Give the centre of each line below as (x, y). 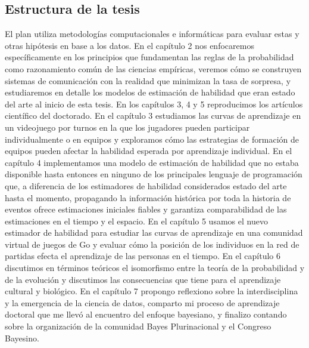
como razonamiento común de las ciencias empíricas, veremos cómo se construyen (153, 68)
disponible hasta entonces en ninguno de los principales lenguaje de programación (154, 174)
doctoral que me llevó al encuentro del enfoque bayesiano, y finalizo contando (146, 314)
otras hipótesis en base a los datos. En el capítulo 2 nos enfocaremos (129, 45)
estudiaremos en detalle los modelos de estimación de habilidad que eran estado (150, 92)
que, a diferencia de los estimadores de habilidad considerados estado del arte (146, 185)
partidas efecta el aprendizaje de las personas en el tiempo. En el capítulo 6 (143, 256)
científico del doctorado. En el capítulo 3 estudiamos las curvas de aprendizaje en (153, 116)
